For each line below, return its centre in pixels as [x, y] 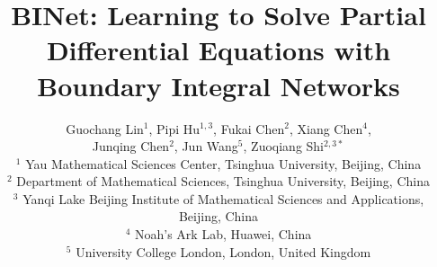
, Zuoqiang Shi [284, 146]
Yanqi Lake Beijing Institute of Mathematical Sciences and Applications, [223, 198]
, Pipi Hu [174, 128]
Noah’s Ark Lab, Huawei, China [223, 234]
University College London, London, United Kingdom [223, 251]
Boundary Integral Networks [218, 85]
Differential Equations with [218, 50]
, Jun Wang [206, 146]
